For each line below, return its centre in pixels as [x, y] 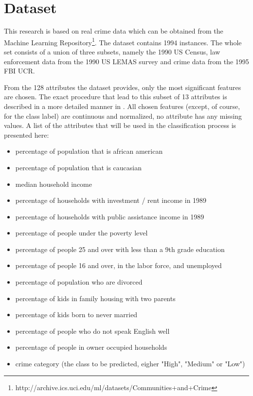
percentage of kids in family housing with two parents [95, 298]
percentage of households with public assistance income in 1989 [110, 216]
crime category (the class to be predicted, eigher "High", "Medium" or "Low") [130, 364]
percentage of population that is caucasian [79, 167]
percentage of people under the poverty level [81, 233]
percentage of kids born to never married [76, 315]
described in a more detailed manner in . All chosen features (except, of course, [122, 106]
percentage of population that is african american [89, 151]
